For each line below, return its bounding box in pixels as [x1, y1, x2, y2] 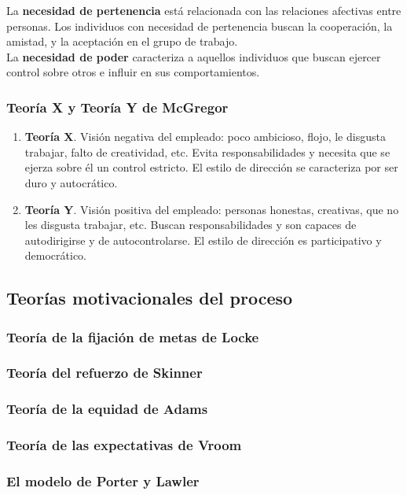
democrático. [24, 247, 87, 264]
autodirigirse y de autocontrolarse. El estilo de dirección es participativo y [24, 231, 382, 248]
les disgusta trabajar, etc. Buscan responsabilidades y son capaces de [24, 216, 357, 233]
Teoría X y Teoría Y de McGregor [6, 97, 229, 116]
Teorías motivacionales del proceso [6, 286, 293, 310]
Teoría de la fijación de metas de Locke [6, 327, 259, 346]
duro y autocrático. [24, 174, 118, 190]
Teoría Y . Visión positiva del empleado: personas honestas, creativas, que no [24, 201, 399, 217]
